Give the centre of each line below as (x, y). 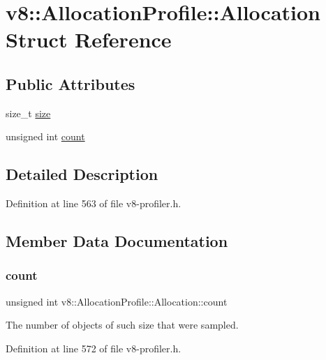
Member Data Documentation (117, 241)
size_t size (28, 113)
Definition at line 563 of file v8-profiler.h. (94, 203)
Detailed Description (82, 174)
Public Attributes (71, 83)
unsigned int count (45, 136)
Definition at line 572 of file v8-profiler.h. (94, 348)
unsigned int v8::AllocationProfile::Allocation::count (117, 301)
